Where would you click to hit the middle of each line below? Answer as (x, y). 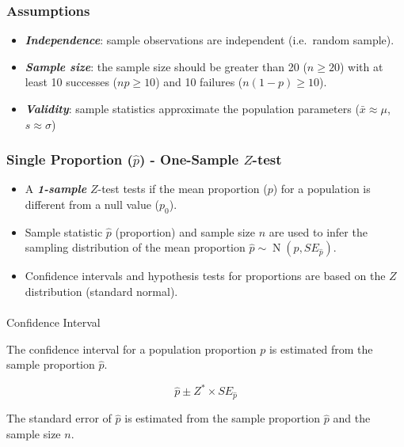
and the (352, 418)
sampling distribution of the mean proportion (135, 247)
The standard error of (59, 418)
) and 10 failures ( (199, 82)
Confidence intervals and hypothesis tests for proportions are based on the (205, 276)
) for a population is (322, 189)
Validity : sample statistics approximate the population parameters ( (192, 108)
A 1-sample (56, 189)
